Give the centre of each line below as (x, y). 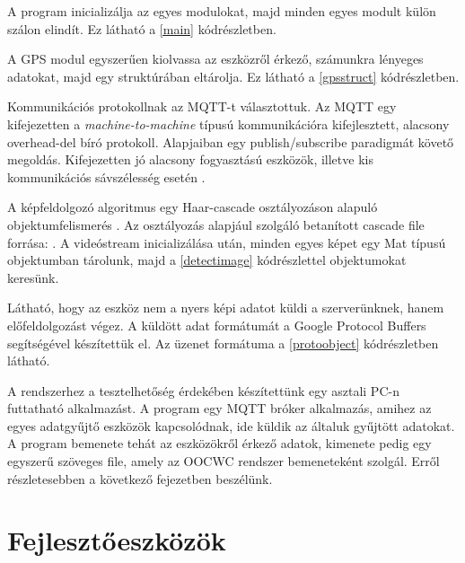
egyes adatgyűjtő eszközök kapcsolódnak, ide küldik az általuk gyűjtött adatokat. (231, 425)
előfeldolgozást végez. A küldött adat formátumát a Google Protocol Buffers (217, 325)
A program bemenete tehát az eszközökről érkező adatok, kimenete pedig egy (219, 443)
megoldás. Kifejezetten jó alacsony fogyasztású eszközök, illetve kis (190, 159)
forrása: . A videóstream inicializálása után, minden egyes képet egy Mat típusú (227, 242)
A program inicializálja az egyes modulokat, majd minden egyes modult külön (222, 11)
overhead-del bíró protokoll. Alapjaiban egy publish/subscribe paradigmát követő (231, 141)
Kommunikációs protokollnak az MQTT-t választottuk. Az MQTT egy (202, 106)
